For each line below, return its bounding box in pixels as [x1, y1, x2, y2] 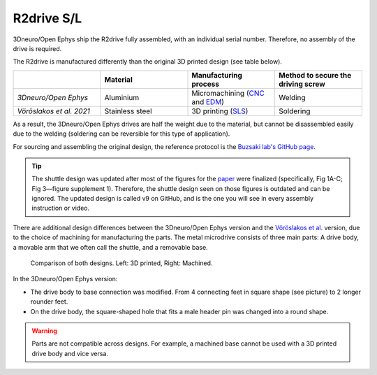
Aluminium [104, 92, 140, 102]
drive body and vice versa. [31, 349, 108, 358]
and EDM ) [191, 97, 225, 106]
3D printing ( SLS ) [191, 106, 249, 115]
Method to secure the [278, 70, 352, 80]
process [191, 79, 220, 89]
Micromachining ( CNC [191, 88, 265, 98]
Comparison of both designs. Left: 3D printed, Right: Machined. [30, 259, 213, 267]
